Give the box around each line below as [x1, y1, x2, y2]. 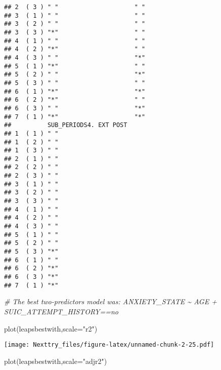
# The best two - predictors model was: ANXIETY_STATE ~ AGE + [4, 296, 217, 307]
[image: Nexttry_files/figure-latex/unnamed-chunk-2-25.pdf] [4, 341, 214, 349]
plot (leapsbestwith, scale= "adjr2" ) [4, 355, 107, 366]
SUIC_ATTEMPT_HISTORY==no [4, 306, 118, 316]
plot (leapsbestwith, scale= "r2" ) [4, 323, 98, 334]
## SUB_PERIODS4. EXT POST [4, 121, 127, 129]
